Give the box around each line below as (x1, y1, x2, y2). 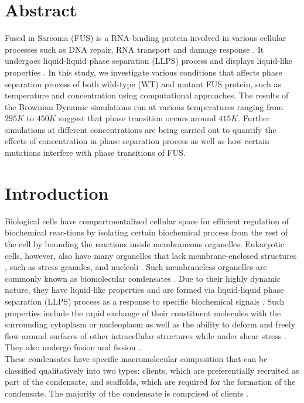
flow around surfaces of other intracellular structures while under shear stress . (5, 329, 286, 341)
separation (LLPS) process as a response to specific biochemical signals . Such (5, 295, 285, 307)
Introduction (5, 180, 109, 204)
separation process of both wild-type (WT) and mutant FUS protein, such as (5, 77, 282, 90)
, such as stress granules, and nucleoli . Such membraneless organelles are (5, 261, 267, 273)
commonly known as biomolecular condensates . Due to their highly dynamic (5, 272, 281, 284)
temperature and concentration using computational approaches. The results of (5, 89, 289, 101)
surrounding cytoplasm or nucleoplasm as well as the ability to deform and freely (5, 318, 296, 330)
